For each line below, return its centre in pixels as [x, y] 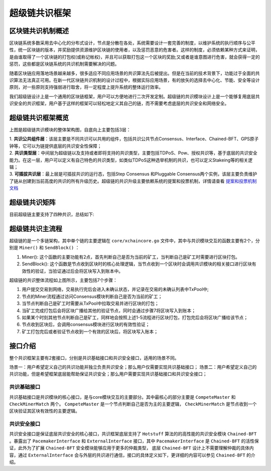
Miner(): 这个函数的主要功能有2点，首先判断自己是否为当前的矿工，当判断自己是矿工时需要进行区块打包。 [131, 257]
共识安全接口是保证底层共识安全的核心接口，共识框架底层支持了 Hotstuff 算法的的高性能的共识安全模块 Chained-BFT [133, 434]
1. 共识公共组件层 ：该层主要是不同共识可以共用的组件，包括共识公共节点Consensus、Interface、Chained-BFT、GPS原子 [134, 139]
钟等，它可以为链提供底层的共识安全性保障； [55, 146]
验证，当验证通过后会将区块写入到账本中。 [79, 271]
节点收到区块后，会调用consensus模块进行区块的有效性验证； [86, 325]
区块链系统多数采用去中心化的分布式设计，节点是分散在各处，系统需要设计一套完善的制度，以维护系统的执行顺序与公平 [132, 43]
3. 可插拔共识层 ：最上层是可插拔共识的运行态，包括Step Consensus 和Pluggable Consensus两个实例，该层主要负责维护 [133, 174]
